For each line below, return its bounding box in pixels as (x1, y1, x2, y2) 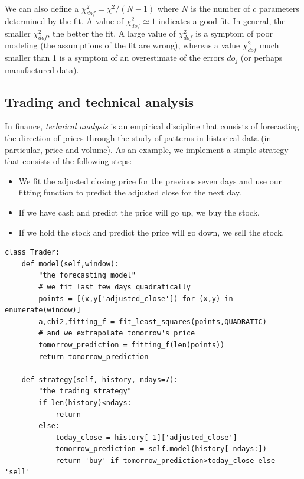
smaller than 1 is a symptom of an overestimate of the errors (5, 51, 224, 64)
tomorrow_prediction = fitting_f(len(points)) (38, 340, 225, 349)
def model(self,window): (21, 259, 119, 268)
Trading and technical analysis (5, 92, 194, 110)
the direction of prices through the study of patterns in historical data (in (5, 132, 272, 144)
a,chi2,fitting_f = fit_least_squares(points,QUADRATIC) (38, 317, 267, 326)
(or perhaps (240, 51, 283, 64)
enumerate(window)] (5, 306, 81, 315)
